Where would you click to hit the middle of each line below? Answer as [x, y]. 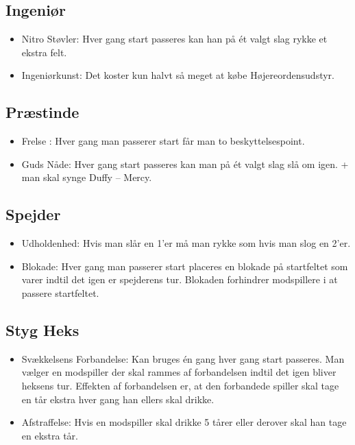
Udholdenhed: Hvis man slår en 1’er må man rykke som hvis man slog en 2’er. [186, 243]
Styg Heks [42, 329]
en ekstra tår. [50, 435]
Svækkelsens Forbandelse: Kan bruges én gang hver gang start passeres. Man [183, 358]
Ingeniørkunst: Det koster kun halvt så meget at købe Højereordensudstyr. [178, 75]
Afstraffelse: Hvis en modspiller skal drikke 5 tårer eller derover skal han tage [184, 422]
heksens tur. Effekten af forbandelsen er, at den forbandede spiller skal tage [180, 385]
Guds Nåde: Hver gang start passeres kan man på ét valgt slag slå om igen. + [185, 164]
